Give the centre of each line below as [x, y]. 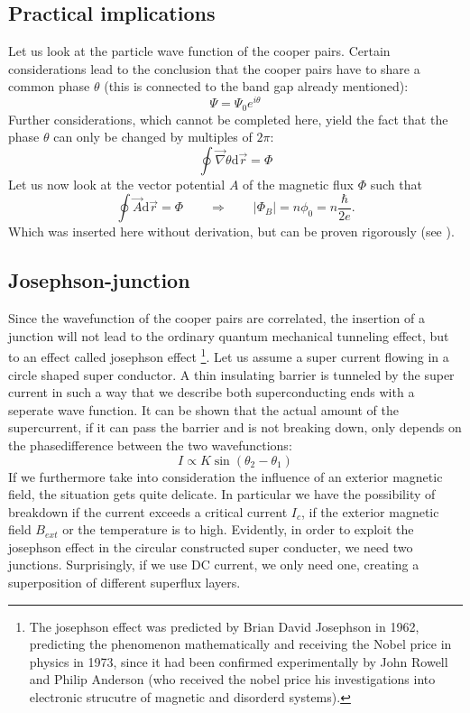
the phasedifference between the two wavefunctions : [150, 444]
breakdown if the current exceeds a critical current [148, 511]
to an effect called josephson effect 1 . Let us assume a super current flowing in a [229, 355]
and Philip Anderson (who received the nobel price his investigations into [232, 679]
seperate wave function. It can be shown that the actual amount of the [204, 409]
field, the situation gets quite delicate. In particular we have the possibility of [222, 494]
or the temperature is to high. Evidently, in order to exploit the [238, 529]
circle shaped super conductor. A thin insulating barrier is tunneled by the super [231, 374]
